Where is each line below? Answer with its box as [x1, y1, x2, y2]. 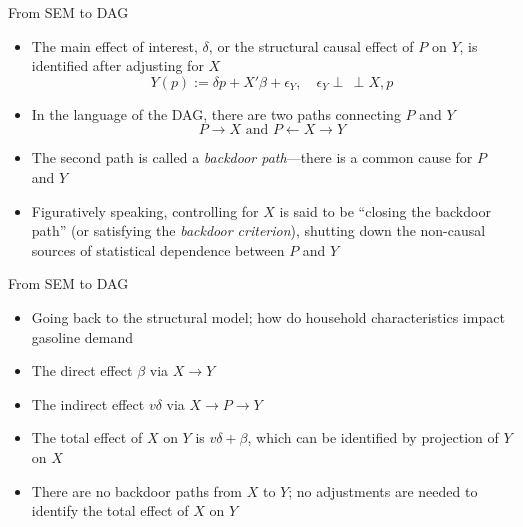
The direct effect [31, 360, 133, 381]
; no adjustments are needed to [288, 480, 478, 501]
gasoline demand [31, 326, 133, 347]
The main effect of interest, [31, 35, 198, 56]
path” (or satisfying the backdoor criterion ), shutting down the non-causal [31, 220, 486, 241]
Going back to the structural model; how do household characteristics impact [31, 306, 505, 327]
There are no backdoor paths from [31, 480, 243, 501]
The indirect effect [31, 393, 145, 414]
